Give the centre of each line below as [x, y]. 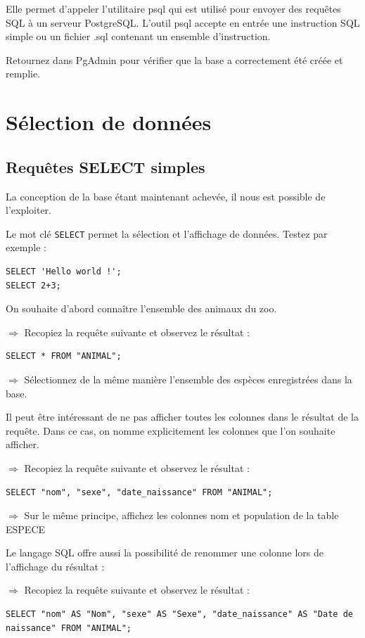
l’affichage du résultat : [55, 566]
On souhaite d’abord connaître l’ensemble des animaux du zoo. [141, 308]
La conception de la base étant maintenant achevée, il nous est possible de [166, 196]
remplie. [23, 74]
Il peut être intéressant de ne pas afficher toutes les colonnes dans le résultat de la [182, 417]
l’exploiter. [29, 210]
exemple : [26, 247]
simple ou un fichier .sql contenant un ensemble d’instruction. [138, 36]
